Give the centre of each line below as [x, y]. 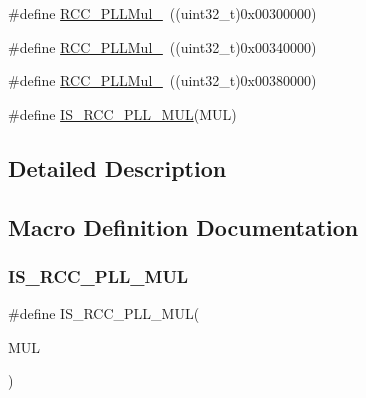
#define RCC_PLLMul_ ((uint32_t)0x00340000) [162, 46]
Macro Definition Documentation [183, 226]
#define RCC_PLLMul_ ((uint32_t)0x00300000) [162, 13]
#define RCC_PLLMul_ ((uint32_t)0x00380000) [162, 80]
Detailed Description [117, 167]
